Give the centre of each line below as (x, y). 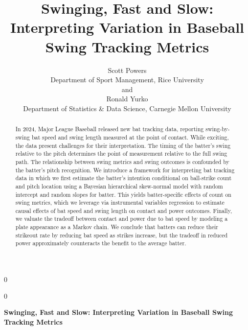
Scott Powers (127, 70)
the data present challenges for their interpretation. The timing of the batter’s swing (123, 145)
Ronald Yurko (127, 99)
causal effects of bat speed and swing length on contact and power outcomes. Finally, (124, 210)
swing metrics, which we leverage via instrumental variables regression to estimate (120, 202)
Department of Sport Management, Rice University (127, 80)
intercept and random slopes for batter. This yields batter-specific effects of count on (123, 194)
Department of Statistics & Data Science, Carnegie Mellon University (127, 108)
